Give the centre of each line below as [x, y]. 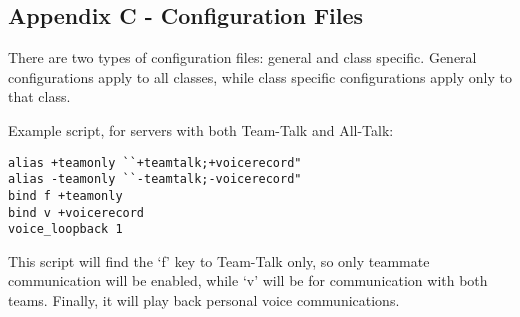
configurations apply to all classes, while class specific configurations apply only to [260, 76]
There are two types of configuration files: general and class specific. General [242, 57]
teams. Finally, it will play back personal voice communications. [204, 300]
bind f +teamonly [65, 195]
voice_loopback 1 [65, 229]
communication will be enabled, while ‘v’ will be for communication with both [248, 280]
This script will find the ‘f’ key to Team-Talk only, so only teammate [219, 260]
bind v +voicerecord [76, 212]
